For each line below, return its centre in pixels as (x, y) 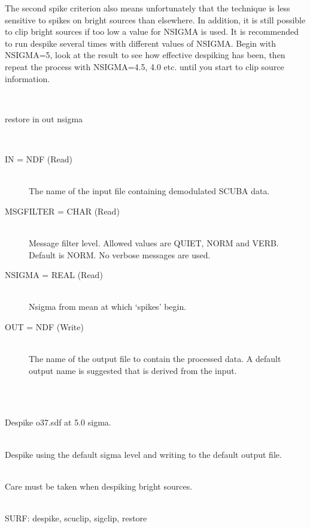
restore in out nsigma (44, 118)
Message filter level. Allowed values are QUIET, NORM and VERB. (154, 242)
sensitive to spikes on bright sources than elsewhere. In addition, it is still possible (155, 19)
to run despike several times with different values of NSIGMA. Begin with (140, 43)
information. (28, 78)
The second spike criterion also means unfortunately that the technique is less (148, 8)
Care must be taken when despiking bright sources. (99, 486)
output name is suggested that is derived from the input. (133, 370)
